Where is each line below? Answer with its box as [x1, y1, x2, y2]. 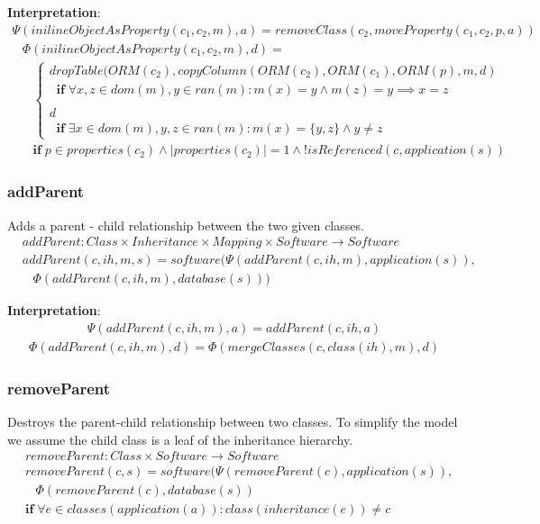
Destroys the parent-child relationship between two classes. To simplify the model [7, 412, 458, 431]
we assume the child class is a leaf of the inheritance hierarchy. [7, 429, 353, 448]
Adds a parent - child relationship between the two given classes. [7, 215, 364, 234]
